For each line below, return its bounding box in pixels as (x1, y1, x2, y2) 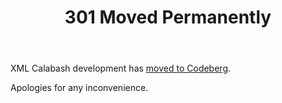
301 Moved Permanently (64, 6, 272, 29)
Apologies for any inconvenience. (10, 82, 149, 94)
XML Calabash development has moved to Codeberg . (10, 62, 232, 75)
